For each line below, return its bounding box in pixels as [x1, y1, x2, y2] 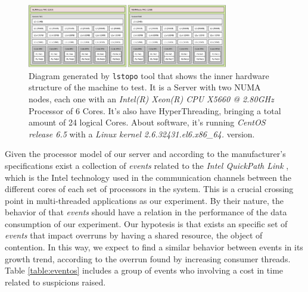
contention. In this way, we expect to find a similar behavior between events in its [5, 241, 303, 253]
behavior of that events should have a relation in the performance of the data [5, 206, 287, 218]
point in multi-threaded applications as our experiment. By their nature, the [5, 194, 284, 206]
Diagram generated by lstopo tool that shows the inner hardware [29, 69, 269, 81]
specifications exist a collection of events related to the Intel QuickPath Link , [5, 159, 289, 171]
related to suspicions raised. [5, 275, 106, 288]
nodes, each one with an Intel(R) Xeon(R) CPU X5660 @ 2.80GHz [29, 92, 274, 105]
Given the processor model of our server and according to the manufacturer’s [5, 147, 286, 160]
